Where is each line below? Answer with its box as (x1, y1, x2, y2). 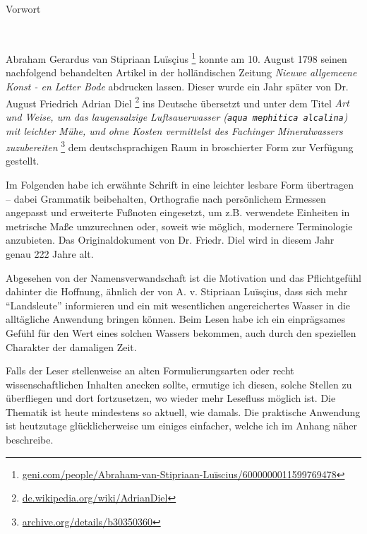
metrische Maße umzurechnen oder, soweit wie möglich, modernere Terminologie (6, 218, 353, 233)
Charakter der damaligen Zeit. (6, 339, 137, 354)
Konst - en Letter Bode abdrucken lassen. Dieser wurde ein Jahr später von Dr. (6, 79, 349, 94)
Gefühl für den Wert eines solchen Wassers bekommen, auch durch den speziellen (6, 325, 356, 340)
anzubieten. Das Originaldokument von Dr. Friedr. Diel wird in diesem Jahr (6, 232, 335, 247)
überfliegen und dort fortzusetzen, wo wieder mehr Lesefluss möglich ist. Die (6, 391, 336, 405)
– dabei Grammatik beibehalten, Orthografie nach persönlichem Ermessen (6, 191, 326, 206)
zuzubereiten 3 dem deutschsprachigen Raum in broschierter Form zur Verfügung (6, 138, 354, 154)
